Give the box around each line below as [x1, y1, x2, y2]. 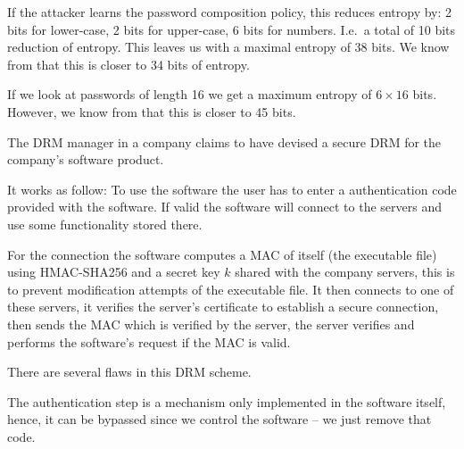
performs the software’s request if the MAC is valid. [7, 332, 291, 351]
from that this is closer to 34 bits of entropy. [7, 54, 250, 73]
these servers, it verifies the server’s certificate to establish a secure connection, [7, 297, 439, 316]
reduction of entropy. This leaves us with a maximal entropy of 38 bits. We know [7, 37, 450, 56]
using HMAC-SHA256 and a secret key [7, 262, 220, 281]
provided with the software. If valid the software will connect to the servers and [7, 197, 442, 216]
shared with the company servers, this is [235, 262, 455, 281]
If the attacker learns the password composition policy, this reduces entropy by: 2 [7, 3, 452, 21]
